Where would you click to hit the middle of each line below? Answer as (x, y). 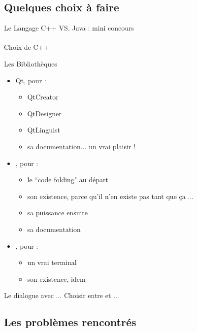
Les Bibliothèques (31, 63)
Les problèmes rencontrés (70, 322)
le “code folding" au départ (68, 180)
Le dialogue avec (29, 295)
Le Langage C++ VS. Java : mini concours (69, 28)
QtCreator (43, 97)
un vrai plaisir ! (112, 146)
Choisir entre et (87, 295)
